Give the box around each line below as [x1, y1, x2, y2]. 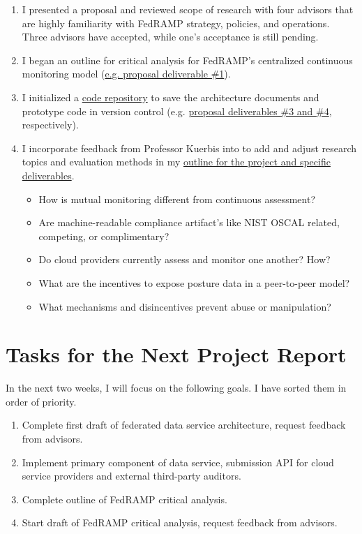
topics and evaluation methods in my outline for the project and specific [22, 154, 331, 169]
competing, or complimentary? [38, 228, 169, 243]
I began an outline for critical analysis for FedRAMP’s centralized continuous [22, 52, 353, 67]
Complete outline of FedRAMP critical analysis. [22, 491, 227, 506]
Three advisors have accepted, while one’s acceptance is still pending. [22, 29, 319, 44]
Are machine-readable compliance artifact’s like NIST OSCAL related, [38, 215, 340, 230]
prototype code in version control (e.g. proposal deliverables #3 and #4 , [22, 103, 332, 118]
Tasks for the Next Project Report [6, 340, 347, 369]
